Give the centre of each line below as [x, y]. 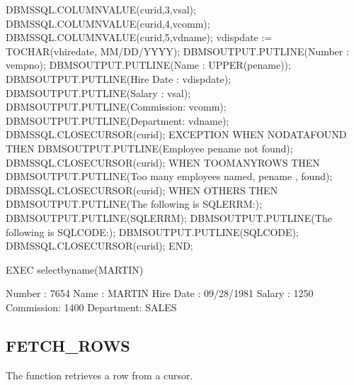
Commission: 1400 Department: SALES [91, 307]
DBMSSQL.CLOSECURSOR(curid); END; [99, 246]
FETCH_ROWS [68, 345]
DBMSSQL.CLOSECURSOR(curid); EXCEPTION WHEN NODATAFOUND [176, 134]
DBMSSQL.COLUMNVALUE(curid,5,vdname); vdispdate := [139, 37]
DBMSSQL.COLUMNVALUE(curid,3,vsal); [101, 9]
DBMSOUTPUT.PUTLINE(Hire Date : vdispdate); [119, 78]
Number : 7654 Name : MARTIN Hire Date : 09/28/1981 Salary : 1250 [160, 293]
